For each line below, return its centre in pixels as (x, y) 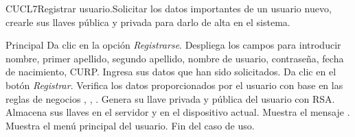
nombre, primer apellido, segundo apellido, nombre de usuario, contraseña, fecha (175, 58)
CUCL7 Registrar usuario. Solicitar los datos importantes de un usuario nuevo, (169, 8)
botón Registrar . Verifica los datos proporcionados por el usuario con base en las (174, 85)
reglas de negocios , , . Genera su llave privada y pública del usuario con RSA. (170, 98)
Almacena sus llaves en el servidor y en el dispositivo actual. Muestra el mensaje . (178, 112)
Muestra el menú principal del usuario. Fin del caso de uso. (130, 125)
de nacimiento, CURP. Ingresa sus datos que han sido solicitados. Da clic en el (171, 72)
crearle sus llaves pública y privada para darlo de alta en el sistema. (148, 22)
